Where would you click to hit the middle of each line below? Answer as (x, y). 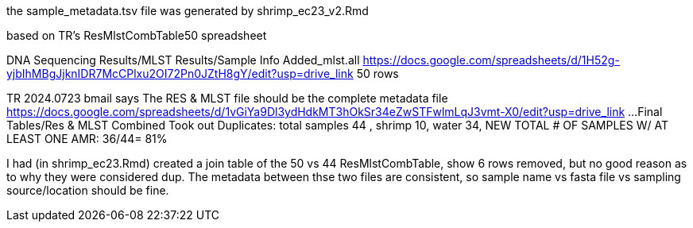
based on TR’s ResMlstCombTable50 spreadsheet (137, 35)
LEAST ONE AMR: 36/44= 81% (87, 139)
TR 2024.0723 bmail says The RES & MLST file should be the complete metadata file (227, 98)
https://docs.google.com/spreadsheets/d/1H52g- (491, 60)
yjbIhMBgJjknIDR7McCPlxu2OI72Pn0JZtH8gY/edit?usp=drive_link (180, 73)
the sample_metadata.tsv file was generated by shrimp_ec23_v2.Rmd (188, 11)
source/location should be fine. (88, 190)
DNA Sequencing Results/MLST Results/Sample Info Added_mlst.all (183, 60)
